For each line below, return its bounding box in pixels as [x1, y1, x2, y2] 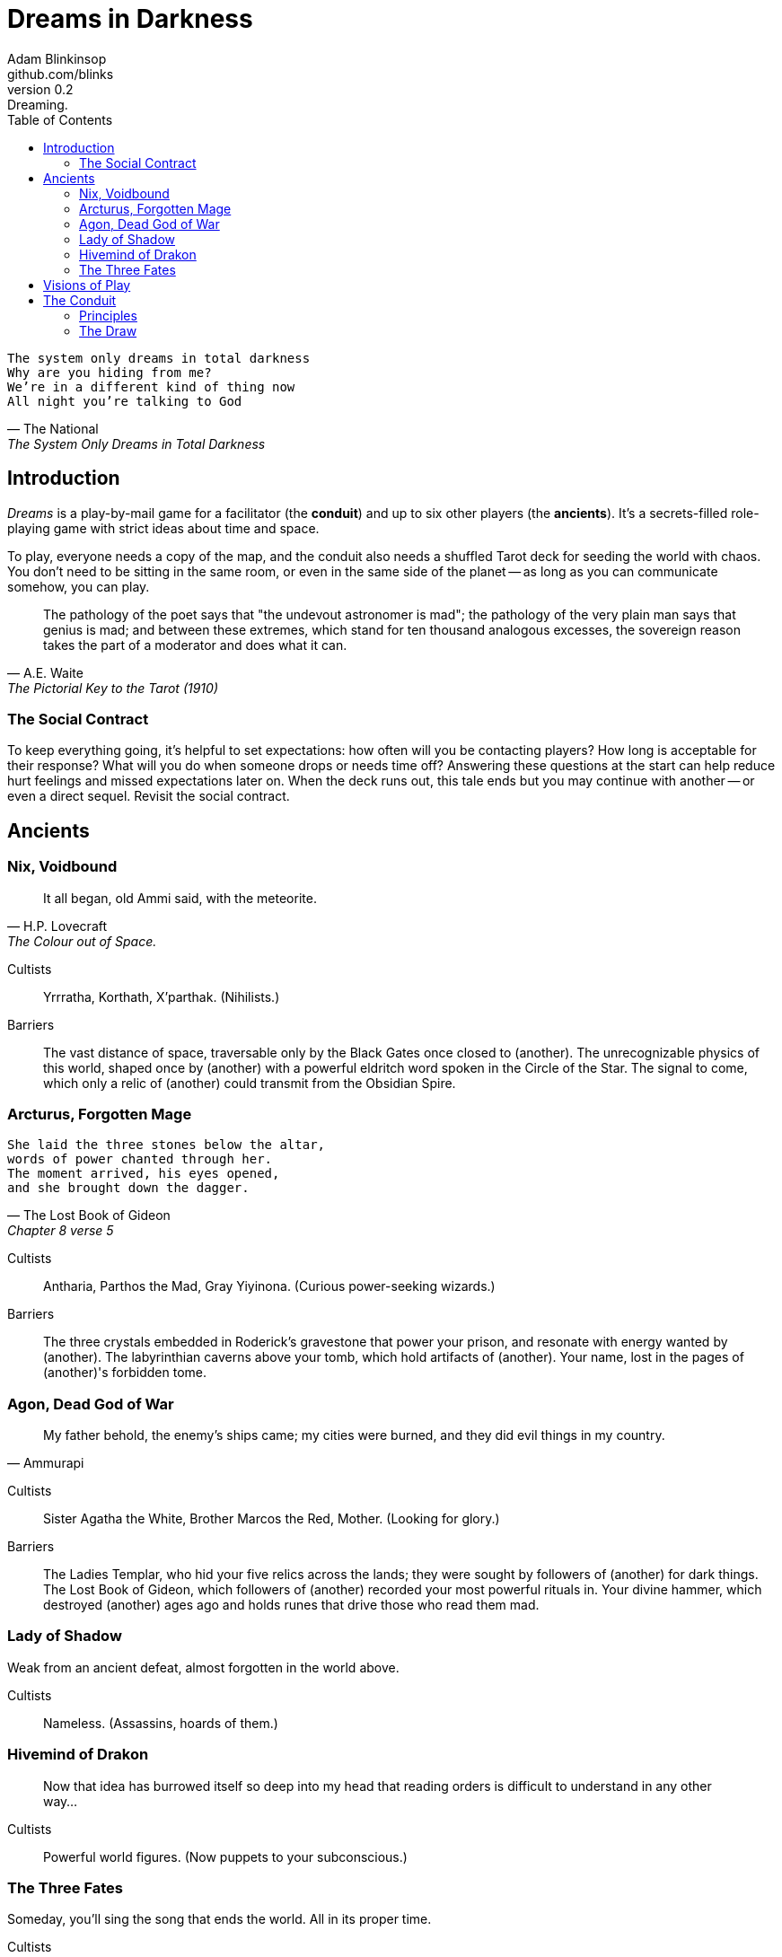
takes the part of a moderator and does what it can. [43, 636, 347, 653]
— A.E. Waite [7, 664, 83, 680]
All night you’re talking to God [7, 393, 242, 408]
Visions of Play [43, 276, 131, 293]
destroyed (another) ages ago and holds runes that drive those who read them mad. [43, 1597, 540, 1613]
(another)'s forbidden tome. [43, 1365, 206, 1381]
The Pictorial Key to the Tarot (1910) [7, 680, 218, 696]
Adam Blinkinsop [7, 50, 107, 66]
